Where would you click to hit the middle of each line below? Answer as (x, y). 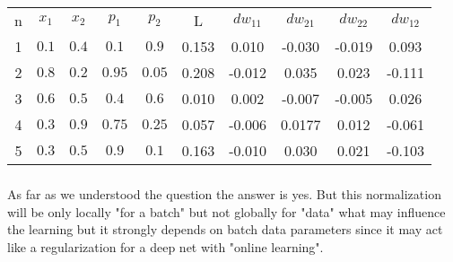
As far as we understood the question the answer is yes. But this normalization (224, 193)
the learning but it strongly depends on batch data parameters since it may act (225, 229)
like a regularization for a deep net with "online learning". (166, 246)
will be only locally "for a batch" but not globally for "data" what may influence (226, 211)
